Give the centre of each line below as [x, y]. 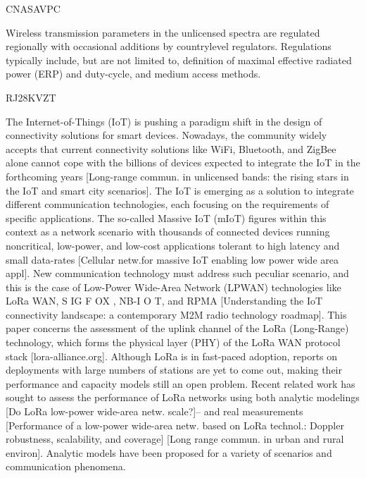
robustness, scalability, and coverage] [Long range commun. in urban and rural [175, 439]
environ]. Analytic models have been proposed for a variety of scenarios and [169, 452]
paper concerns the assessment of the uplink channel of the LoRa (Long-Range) [177, 328]
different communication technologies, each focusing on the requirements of [168, 204]
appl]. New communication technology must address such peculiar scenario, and [177, 273]
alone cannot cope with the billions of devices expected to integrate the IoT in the [183, 163]
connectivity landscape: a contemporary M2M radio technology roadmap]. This [176, 314]
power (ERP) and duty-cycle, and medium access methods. [133, 74]
